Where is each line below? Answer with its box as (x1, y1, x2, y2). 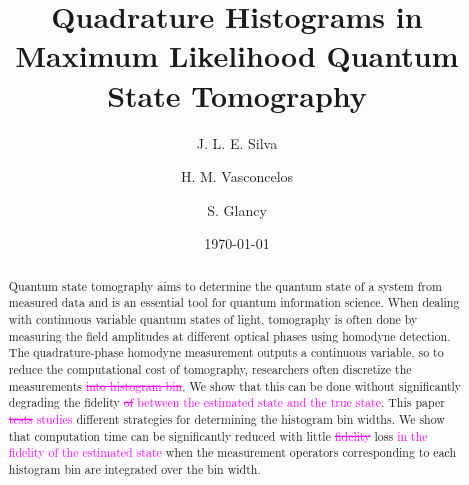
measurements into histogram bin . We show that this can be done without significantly (8, 377, 462, 394)
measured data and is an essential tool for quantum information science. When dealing (8, 294, 460, 311)
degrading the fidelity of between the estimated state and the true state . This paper (8, 394, 445, 411)
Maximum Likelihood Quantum (15, 35, 459, 76)
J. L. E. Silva (196, 132, 278, 153)
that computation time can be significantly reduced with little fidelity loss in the (8, 427, 428, 444)
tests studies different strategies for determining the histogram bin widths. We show (8, 410, 445, 427)
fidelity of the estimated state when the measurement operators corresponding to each (8, 444, 457, 461)
